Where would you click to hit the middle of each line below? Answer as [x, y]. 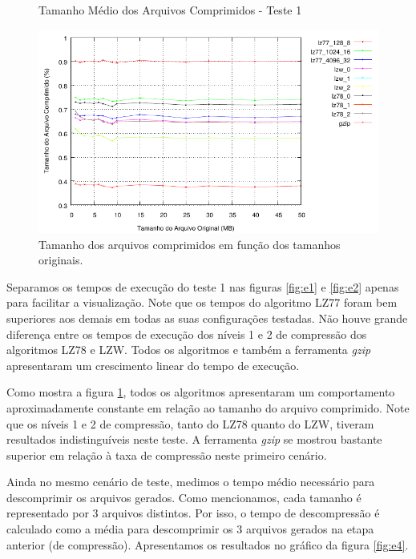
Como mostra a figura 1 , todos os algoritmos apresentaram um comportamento [201, 392]
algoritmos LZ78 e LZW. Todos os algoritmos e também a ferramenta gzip [189, 350]
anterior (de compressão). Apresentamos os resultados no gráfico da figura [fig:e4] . [208, 544]
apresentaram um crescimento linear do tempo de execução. [153, 365]
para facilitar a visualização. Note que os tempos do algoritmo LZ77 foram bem [202, 302]
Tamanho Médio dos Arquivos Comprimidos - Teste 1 [170, 10]
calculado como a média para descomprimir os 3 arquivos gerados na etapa [190, 529]
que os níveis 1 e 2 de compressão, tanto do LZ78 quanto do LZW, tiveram [190, 423]
